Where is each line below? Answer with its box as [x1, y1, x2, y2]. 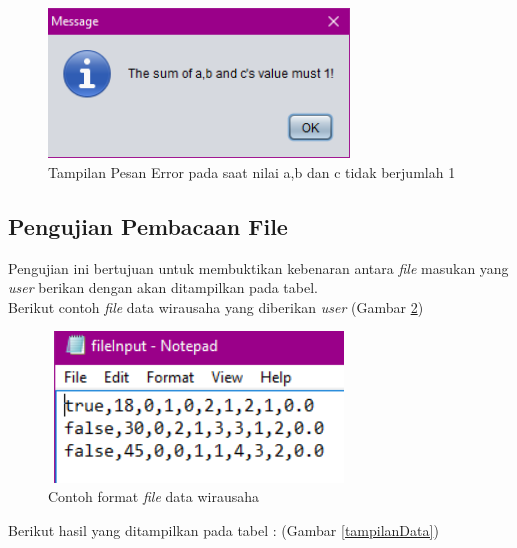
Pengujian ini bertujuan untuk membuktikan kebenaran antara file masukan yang [8, 257, 509, 278]
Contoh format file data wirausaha [48, 486, 259, 507]
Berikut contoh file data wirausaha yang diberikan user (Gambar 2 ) [8, 296, 424, 317]
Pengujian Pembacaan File [8, 210, 288, 241]
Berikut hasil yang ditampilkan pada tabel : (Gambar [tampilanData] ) [8, 519, 439, 540]
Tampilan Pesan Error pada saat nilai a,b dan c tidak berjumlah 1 [48, 161, 456, 182]
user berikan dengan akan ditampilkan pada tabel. [8, 277, 318, 298]
